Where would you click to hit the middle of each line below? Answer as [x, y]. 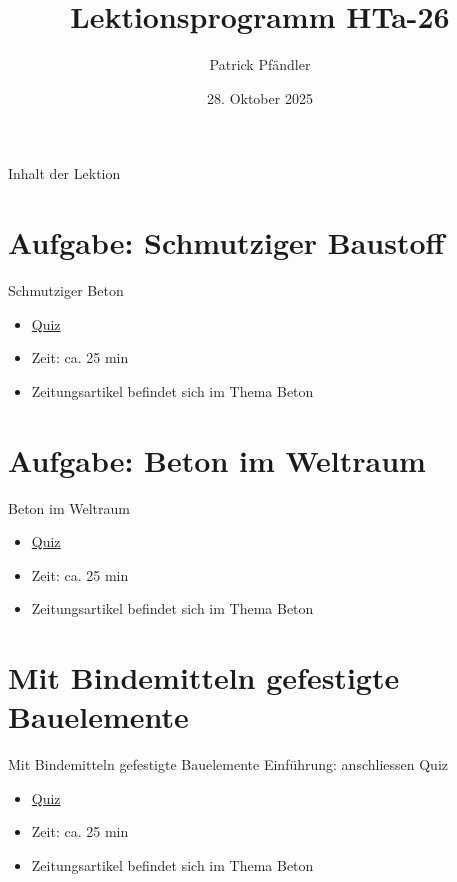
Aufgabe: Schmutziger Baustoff [226, 242]
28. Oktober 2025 [260, 97]
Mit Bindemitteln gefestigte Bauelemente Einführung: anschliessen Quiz [228, 764]
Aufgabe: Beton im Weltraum [217, 459]
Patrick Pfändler [260, 64]
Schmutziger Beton [66, 290]
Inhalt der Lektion [64, 173]
